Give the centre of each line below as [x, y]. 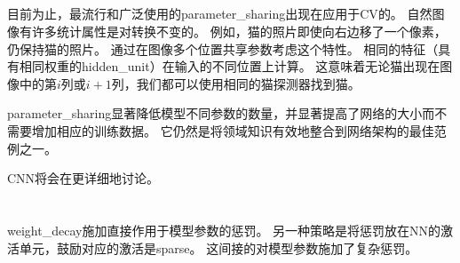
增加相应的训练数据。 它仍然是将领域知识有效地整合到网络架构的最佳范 [239, 130]
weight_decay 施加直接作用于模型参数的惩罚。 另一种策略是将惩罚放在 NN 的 [224, 230]
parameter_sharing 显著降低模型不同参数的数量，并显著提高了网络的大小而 [221, 113]
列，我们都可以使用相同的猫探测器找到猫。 [236, 83]
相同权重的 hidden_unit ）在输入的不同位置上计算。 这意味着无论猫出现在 [230, 66]
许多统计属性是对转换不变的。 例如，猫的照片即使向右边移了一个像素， [239, 31]
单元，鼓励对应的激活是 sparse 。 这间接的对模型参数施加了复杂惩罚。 [218, 247]
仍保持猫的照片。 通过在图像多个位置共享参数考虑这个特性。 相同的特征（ [223, 48]
